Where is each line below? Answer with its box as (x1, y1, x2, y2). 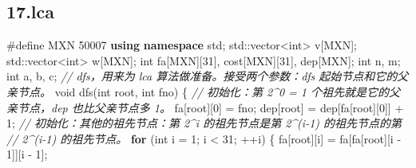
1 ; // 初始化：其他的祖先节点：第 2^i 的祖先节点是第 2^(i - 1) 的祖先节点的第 (6, 115, 402, 131)
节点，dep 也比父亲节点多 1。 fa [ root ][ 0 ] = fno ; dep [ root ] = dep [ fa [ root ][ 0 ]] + (17, 99, 404, 115)
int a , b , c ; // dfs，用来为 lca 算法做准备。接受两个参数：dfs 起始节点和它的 (6, 68, 398, 84)
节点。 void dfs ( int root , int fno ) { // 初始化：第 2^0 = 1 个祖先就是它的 (17, 83, 389, 100)
